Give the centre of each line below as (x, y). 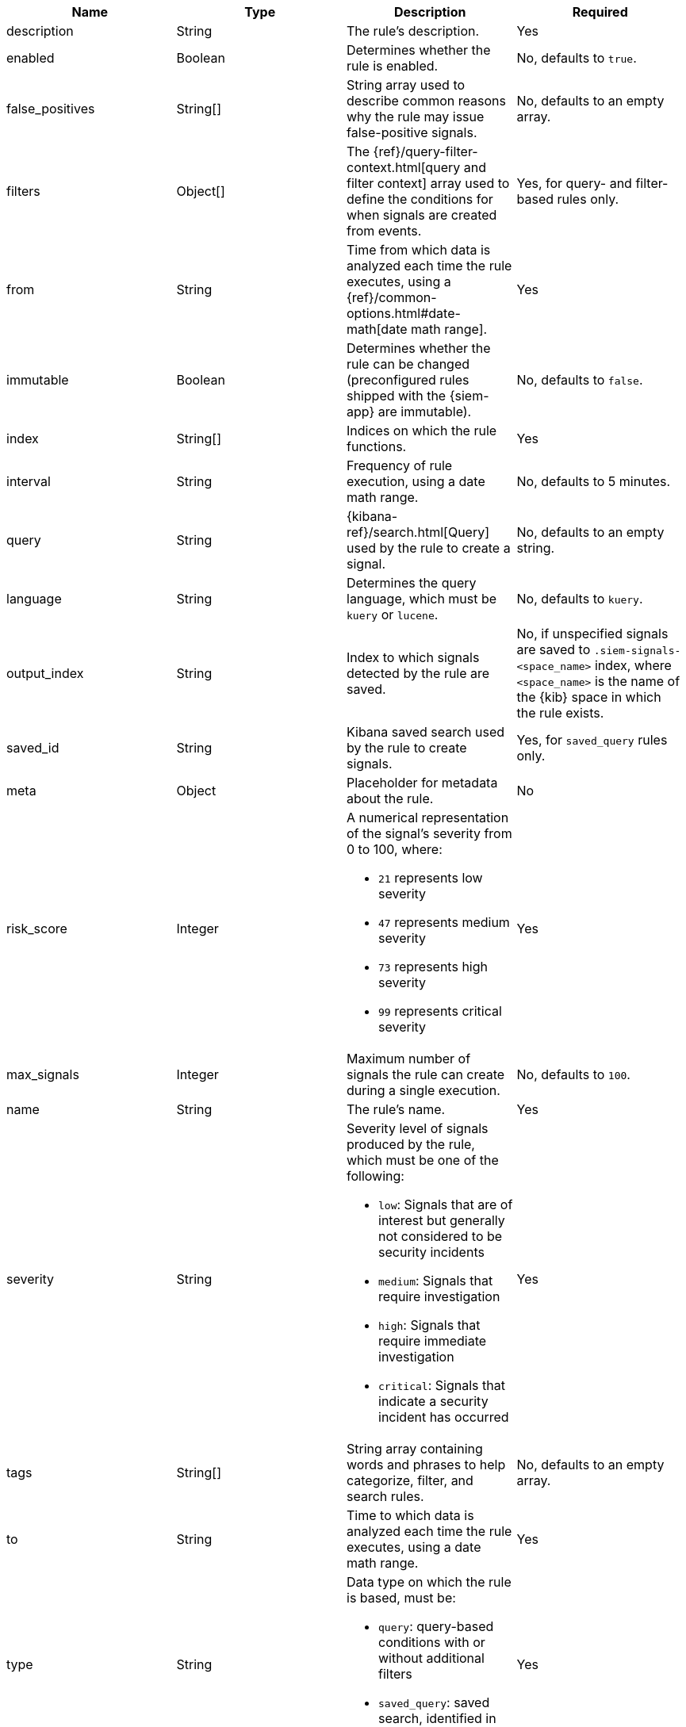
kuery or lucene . (393, 615)
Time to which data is (410, 1515)
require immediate (433, 1341)
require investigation (439, 1296)
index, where (633, 665)
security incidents (431, 1252)
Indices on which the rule (422, 431)
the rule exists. (560, 713)
